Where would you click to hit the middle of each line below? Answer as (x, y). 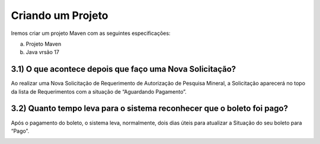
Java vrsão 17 (42, 52)
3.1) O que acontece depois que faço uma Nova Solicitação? (124, 69)
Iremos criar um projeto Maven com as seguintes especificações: (91, 33)
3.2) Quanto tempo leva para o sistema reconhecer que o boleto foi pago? (150, 109)
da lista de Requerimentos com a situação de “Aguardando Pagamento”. (99, 91)
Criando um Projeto (60, 15)
